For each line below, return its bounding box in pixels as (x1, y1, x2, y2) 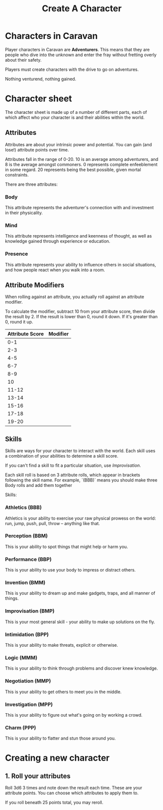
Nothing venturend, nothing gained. (5, 76, 76, 82)
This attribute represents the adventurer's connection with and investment (5, 204, 154, 210)
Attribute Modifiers (5, 281, 65, 289)
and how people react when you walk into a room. (5, 267, 106, 273)
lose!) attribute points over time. (5, 147, 69, 153)
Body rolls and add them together (5, 482, 72, 488)
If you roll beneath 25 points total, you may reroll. (5, 800, 104, 806)
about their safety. (5, 57, 42, 63)
